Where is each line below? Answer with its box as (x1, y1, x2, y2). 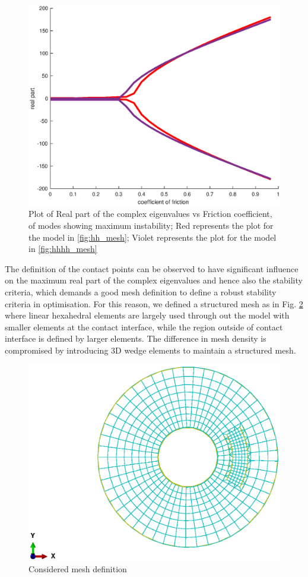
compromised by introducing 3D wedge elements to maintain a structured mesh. (5, 344, 296, 356)
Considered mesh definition (28, 563, 127, 575)
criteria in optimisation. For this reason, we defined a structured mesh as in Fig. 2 (5, 297, 303, 310)
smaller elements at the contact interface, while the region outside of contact (5, 320, 283, 333)
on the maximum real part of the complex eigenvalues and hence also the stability (5, 274, 303, 286)
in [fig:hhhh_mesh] (28, 242, 97, 255)
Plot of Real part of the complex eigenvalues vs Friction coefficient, (28, 207, 272, 220)
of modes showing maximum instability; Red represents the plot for (28, 219, 274, 232)
